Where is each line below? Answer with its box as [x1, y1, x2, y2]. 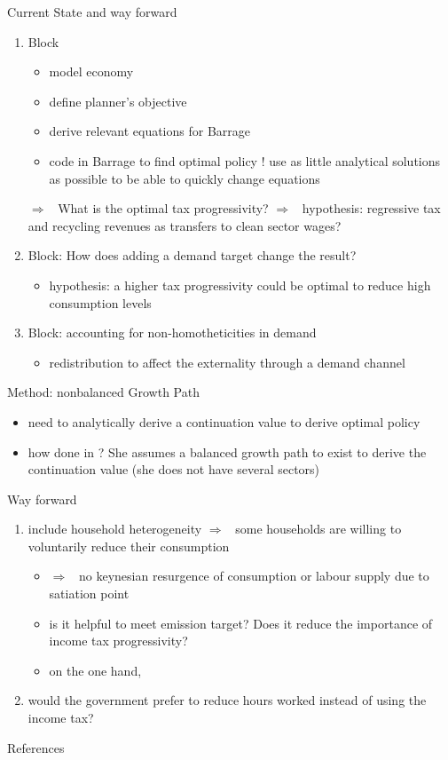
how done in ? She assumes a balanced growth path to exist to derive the [28, 442, 427, 461]
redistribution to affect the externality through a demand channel [49, 352, 405, 371]
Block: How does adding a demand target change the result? [28, 246, 357, 265]
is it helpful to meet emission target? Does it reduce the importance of [49, 614, 433, 632]
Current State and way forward [7, 3, 177, 20]
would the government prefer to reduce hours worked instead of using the [28, 691, 427, 709]
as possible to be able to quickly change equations [49, 169, 320, 187]
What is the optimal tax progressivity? [58, 199, 269, 218]
